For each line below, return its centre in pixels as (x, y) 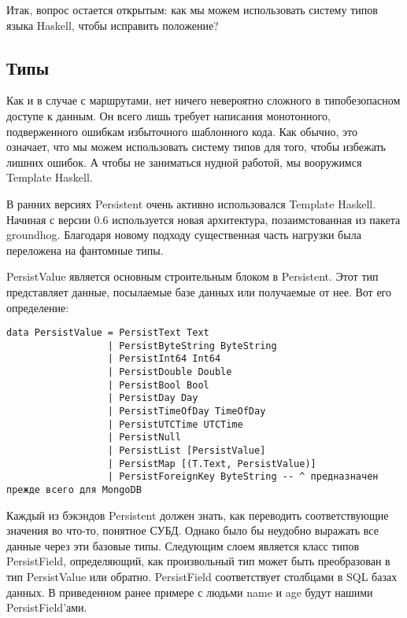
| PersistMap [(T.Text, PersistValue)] (212, 463)
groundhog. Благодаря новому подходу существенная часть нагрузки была (184, 235)
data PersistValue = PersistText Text (108, 333)
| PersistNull (144, 438)
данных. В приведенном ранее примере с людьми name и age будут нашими (190, 592)
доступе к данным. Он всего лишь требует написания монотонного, (168, 115)
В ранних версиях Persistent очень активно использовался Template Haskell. (191, 203)
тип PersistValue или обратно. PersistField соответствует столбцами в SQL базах (202, 577)
